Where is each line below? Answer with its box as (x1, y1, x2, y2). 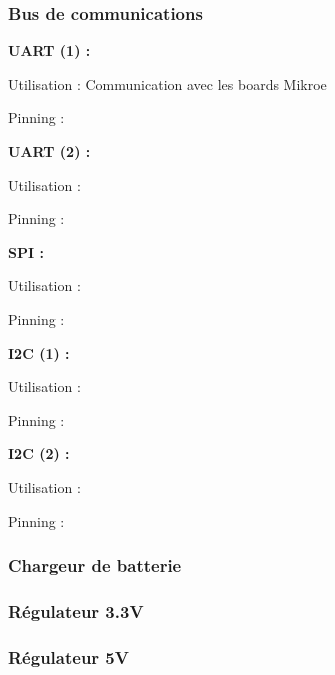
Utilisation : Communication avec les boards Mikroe (8, 73, 327, 94)
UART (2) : (8, 141, 91, 161)
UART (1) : (8, 40, 91, 61)
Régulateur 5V (8, 644, 129, 669)
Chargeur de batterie (8, 553, 182, 578)
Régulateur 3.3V (8, 598, 144, 623)
